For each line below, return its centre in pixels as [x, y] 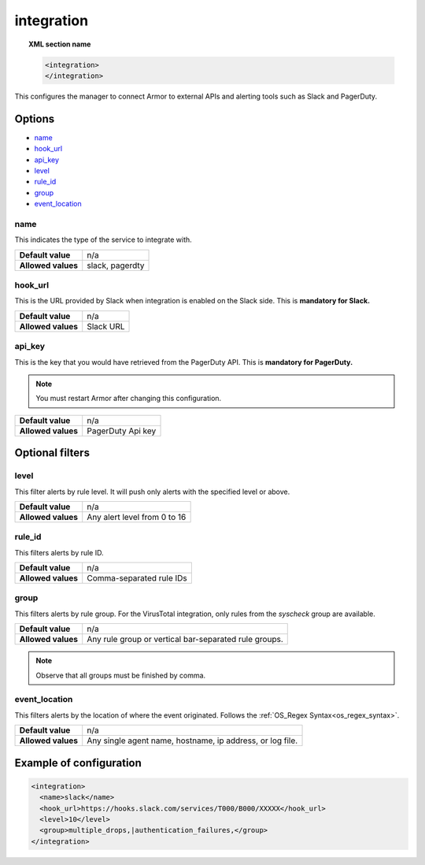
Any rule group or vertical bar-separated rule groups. [185, 640]
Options [35, 119]
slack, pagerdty [116, 265]
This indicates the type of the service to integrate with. [103, 239]
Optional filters [52, 453]
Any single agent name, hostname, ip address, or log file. [192, 741]
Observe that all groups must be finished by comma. [121, 675]
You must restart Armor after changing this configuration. [129, 399]
